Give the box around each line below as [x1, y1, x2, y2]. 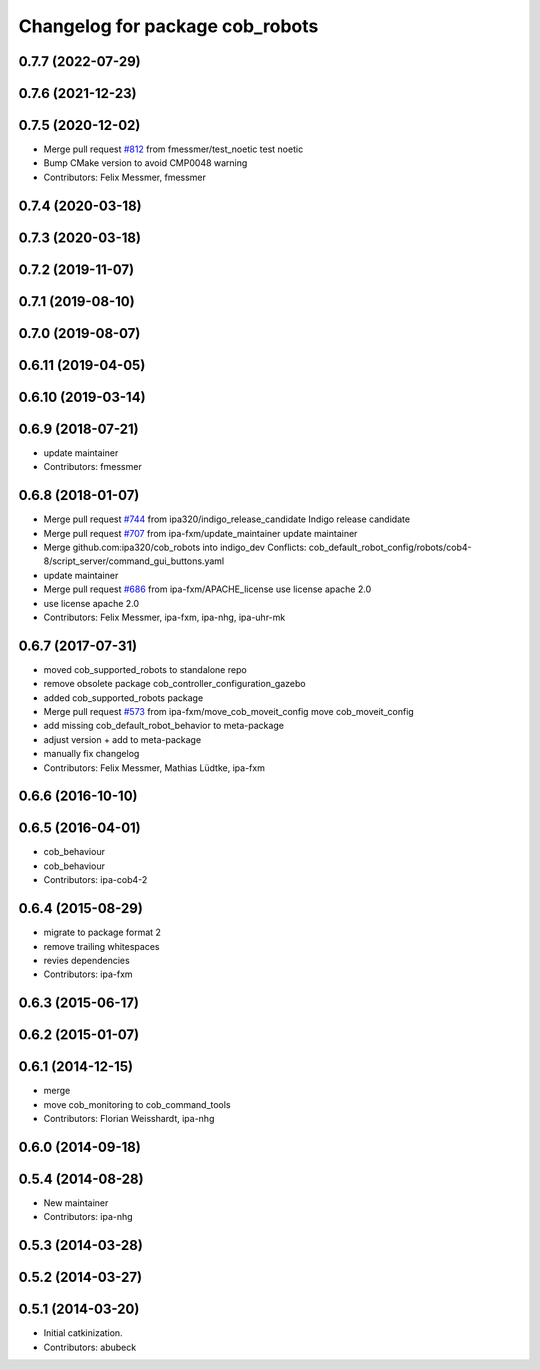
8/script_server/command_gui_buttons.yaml [43, 555, 225, 567]
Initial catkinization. [43, 1327, 124, 1339]
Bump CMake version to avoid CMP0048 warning [43, 157, 248, 169]
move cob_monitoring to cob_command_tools [43, 1098, 231, 1110]
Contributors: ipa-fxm [43, 968, 134, 980]
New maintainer [43, 1196, 109, 1209]
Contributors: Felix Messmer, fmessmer [43, 171, 207, 183]
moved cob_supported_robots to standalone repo [43, 663, 247, 675]
